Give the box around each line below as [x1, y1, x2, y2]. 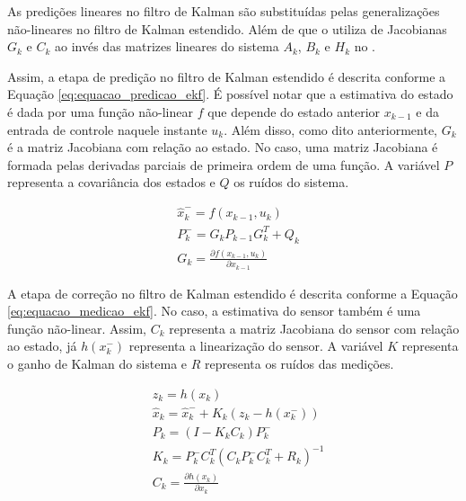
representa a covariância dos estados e [7, 173, 215, 192]
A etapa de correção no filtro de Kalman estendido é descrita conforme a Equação [7, 283, 458, 302]
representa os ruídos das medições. [204, 354, 394, 373]
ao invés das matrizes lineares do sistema [55, 37, 279, 56]
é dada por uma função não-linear [7, 102, 193, 121]
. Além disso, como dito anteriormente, [224, 120, 437, 139]
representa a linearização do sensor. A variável [128, 336, 383, 355]
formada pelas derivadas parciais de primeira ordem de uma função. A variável [7, 155, 440, 174]
